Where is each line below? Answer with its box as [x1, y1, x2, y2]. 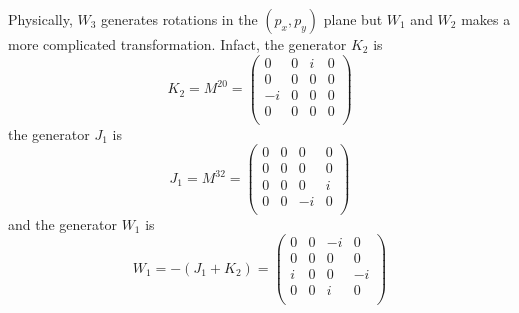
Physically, [8, 9, 73, 29]
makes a [461, 9, 511, 29]
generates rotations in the [101, 9, 258, 29]
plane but [323, 9, 383, 29]
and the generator [8, 213, 117, 234]
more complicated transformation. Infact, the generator [8, 34, 347, 54]
